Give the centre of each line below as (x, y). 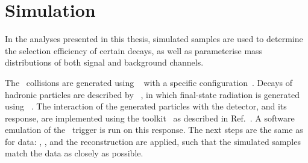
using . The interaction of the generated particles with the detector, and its (146, 106)
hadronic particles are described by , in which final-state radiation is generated (152, 94)
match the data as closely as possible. (74, 153)
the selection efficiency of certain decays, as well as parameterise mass (134, 50)
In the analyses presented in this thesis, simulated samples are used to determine (154, 39)
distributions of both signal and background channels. (104, 62)
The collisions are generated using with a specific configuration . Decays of (149, 82)
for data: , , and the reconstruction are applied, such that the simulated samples (153, 141)
